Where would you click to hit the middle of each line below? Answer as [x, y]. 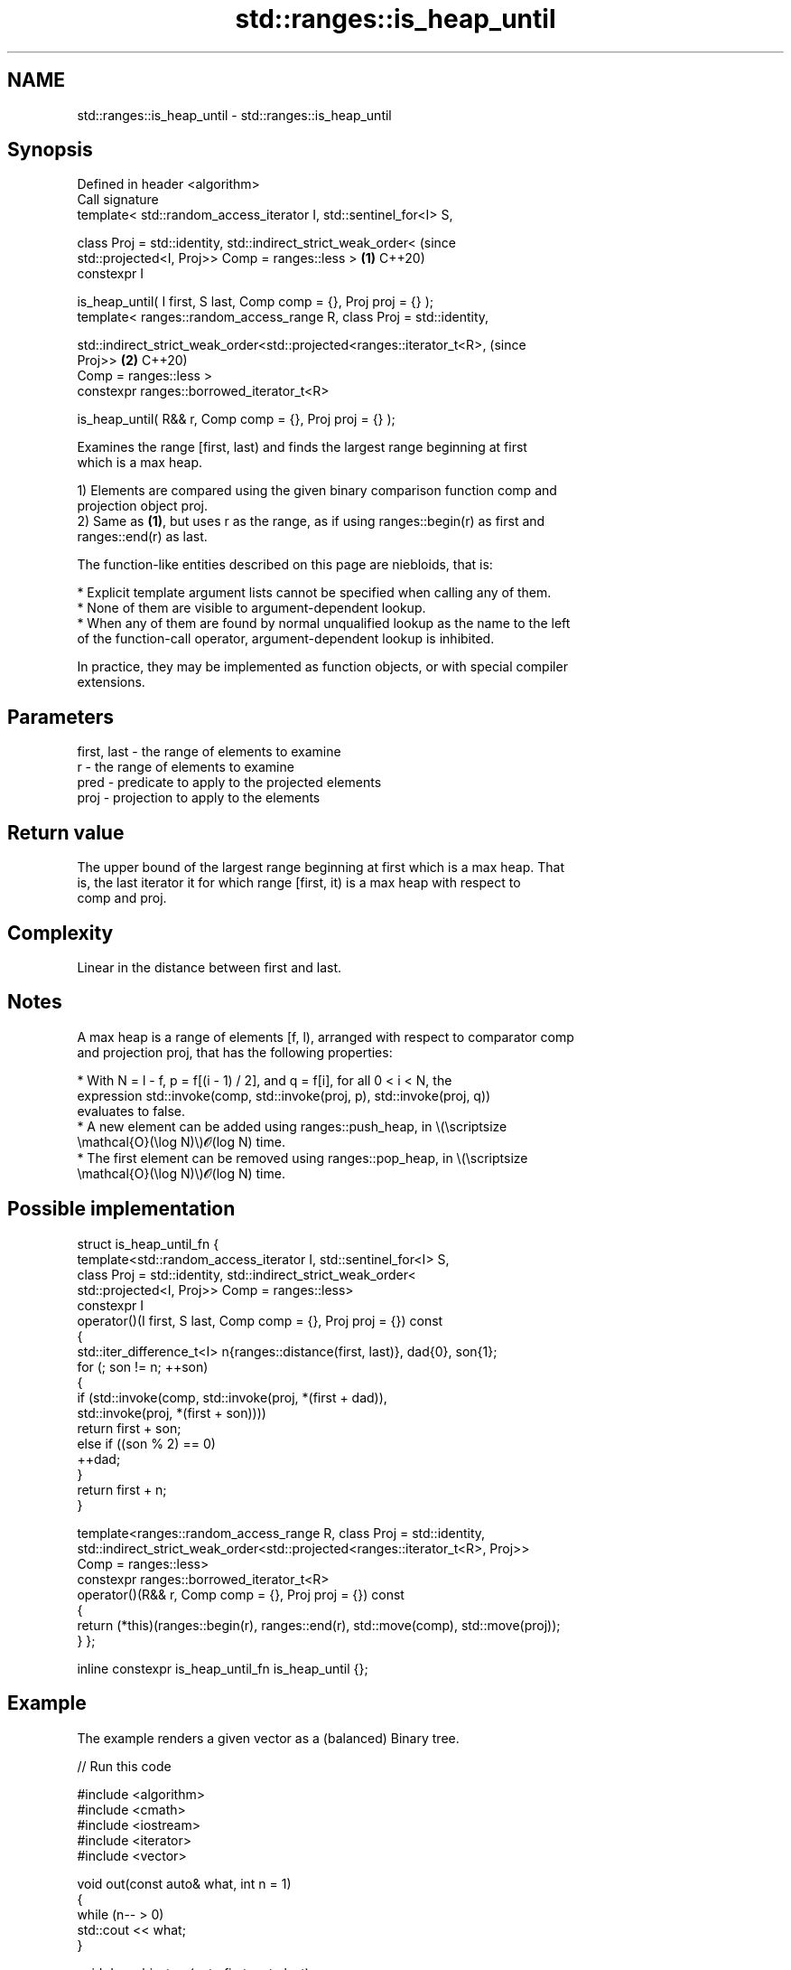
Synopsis [50, 150]
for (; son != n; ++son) [143, 1366]
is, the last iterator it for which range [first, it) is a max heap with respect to [299, 883]
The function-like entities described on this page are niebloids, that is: [285, 565]
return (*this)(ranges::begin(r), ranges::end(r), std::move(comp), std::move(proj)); [319, 1625]
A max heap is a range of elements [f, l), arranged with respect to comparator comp [326, 1037]
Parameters [60, 717]
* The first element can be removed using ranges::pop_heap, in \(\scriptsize [302, 1158]
